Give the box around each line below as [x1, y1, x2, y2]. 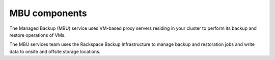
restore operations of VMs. [9, 32, 66, 38]
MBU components [9, 8, 88, 19]
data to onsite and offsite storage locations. [9, 48, 101, 54]
